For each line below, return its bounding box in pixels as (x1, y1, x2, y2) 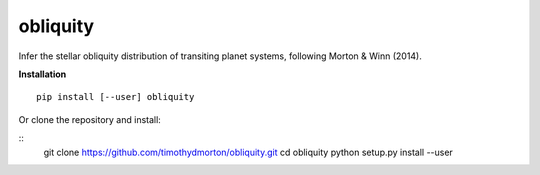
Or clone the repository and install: (18, 113, 162, 125)
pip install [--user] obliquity (36, 91, 195, 103)
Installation (18, 68, 67, 80)
